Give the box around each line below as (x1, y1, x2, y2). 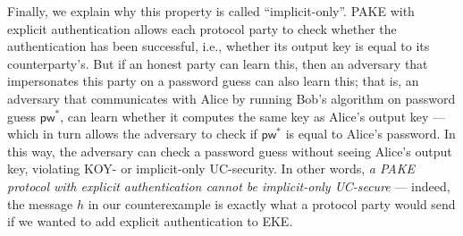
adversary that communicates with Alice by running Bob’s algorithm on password (7, 88, 456, 107)
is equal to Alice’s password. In (285, 124, 456, 143)
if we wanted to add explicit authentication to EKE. (7, 212, 293, 231)
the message (7, 194, 73, 213)
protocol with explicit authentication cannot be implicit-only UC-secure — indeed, (7, 176, 450, 195)
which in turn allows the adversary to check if (7, 124, 257, 143)
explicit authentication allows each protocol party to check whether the (7, 19, 397, 38)
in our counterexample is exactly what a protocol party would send (88, 194, 456, 213)
